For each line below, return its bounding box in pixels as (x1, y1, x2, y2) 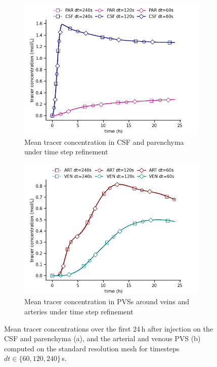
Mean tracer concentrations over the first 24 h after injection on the (4, 323, 213, 334)
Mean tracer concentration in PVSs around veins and (24, 296, 190, 307)
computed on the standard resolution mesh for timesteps (4, 343, 180, 353)
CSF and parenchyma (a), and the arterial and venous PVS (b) (4, 333, 201, 344)
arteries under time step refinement (24, 306, 134, 316)
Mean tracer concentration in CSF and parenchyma (24, 136, 184, 147)
